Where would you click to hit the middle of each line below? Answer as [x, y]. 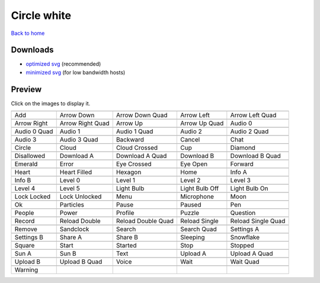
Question [243, 213]
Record [25, 221]
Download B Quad [255, 156]
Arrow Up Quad [202, 123]
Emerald [26, 164]
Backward [130, 140]
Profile [125, 213]
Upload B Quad [81, 262]
